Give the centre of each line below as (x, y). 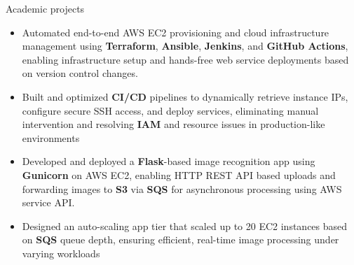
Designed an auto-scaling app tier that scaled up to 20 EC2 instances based (185, 225)
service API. (48, 202)
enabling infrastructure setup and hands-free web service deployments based (185, 59)
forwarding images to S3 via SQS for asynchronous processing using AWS (182, 188)
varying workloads (61, 253)
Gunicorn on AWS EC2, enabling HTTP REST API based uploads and (179, 174)
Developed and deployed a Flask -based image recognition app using (169, 161)
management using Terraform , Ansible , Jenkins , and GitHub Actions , (185, 46)
